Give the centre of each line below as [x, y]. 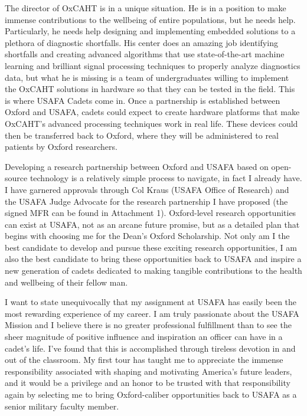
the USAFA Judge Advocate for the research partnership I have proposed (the [146, 201]
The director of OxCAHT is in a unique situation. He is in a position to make [146, 8]
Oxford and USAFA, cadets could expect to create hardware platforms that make [152, 112]
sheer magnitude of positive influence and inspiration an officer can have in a [144, 337]
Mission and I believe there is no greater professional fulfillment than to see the [148, 325]
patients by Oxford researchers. [61, 147]
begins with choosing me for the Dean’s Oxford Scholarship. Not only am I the [147, 236]
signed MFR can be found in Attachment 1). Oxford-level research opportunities [151, 213]
